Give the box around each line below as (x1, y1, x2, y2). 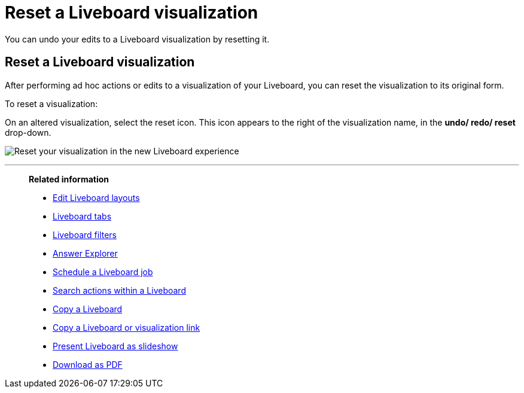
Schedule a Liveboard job (53, 266, 153, 277)
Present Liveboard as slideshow (53, 340, 178, 351)
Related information (29, 173, 109, 184)
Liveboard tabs (53, 211, 112, 221)
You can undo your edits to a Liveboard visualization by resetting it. (5, 33, 270, 44)
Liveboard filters (53, 229, 117, 240)
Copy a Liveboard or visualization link (53, 322, 200, 333)
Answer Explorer (53, 248, 118, 258)
